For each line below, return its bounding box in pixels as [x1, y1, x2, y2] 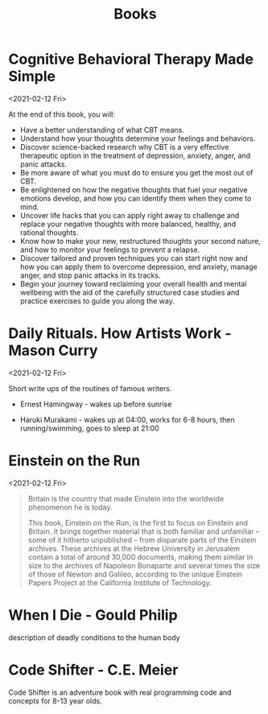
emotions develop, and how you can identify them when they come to [19, 193, 252, 203]
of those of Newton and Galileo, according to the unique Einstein [27, 569, 243, 579]
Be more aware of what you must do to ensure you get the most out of [19, 167, 254, 177]
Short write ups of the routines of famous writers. [8, 383, 172, 393]
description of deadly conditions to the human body [8, 633, 180, 642]
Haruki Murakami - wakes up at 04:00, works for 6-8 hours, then [19, 415, 235, 424]
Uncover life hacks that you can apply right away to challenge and [19, 210, 240, 220]
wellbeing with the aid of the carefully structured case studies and [19, 287, 240, 297]
